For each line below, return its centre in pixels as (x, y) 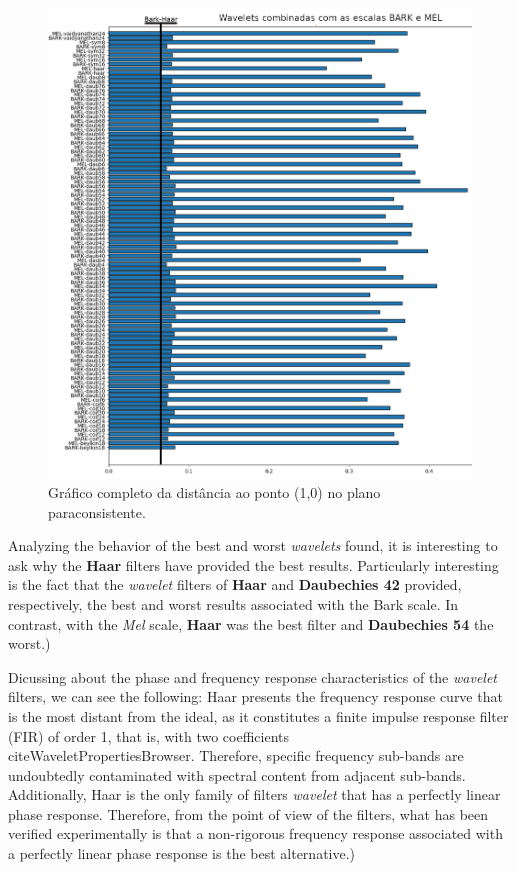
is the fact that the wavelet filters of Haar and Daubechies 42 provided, (235, 584)
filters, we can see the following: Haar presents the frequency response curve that (255, 696)
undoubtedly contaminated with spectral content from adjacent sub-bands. (237, 774)
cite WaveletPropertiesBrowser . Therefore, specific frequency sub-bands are (236, 755)
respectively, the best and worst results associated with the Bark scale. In (233, 603)
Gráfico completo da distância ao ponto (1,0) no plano (214, 491)
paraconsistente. (97, 511)
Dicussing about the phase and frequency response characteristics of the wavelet (253, 676)
